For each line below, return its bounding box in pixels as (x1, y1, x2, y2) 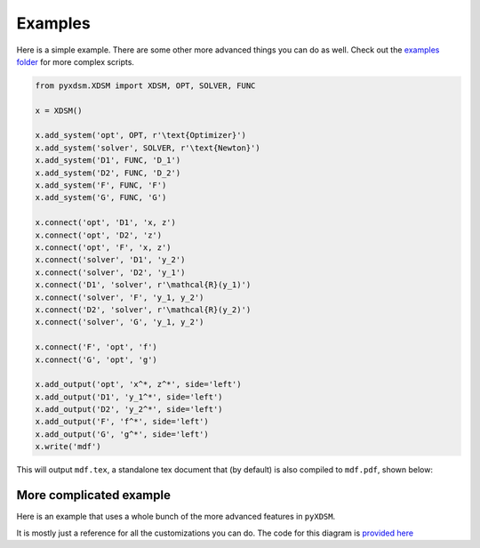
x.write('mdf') (35, 441, 101, 452)
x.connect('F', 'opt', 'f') (35, 342, 157, 352)
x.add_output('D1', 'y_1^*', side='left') (35, 391, 223, 402)
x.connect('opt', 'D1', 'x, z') (35, 218, 177, 228)
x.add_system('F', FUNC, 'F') (35, 181, 167, 190)
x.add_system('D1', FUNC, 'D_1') (35, 156, 181, 165)
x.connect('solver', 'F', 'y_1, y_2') (35, 292, 204, 302)
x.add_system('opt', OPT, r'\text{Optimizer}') (35, 130, 246, 141)
